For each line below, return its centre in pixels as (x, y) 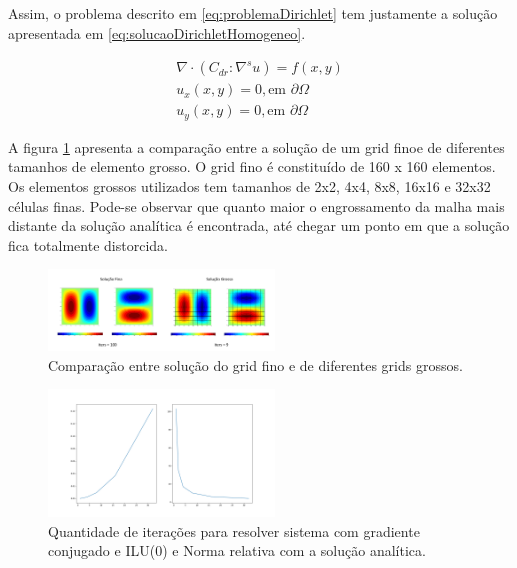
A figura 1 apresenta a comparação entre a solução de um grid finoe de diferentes (256, 146)
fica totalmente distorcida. (88, 244)
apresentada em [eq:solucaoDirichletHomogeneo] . (157, 32)
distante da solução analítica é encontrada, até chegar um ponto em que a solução (259, 225)
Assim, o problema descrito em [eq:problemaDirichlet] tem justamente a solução (253, 13)
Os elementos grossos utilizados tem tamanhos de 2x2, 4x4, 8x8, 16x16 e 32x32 (249, 185)
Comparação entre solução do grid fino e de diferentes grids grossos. (255, 364)
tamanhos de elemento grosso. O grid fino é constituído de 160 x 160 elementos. (252, 166)
